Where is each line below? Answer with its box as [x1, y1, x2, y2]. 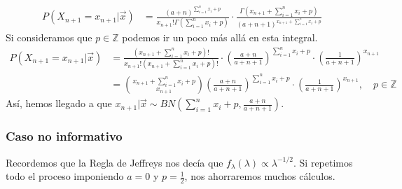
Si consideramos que [6, 30, 92, 45]
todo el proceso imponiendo [6, 169, 124, 183]
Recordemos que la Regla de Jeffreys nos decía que [6, 155, 223, 169]
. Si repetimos [293, 155, 353, 169]
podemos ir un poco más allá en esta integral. [122, 30, 318, 45]
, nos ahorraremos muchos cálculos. [184, 169, 335, 183]
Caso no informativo [6, 127, 123, 145]
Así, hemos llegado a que [6, 96, 112, 111]
